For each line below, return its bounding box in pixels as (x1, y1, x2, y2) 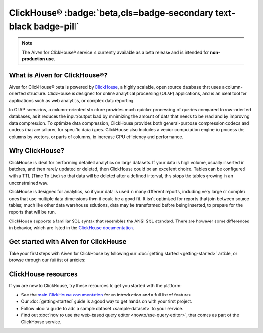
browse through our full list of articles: (9, 257, 86, 263)
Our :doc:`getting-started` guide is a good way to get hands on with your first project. (21, 298, 192, 304)
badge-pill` (33, 21, 80, 32)
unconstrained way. (9, 180, 49, 185)
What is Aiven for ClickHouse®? (9, 71, 108, 79)
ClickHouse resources (9, 270, 78, 278)
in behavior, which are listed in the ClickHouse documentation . (9, 225, 134, 231)
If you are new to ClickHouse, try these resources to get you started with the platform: (9, 283, 182, 289)
